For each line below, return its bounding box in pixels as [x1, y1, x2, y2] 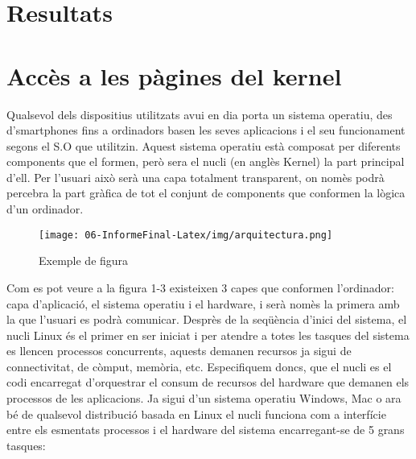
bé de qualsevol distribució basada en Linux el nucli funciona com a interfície [6, 405, 386, 422]
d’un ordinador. [6, 201, 84, 217]
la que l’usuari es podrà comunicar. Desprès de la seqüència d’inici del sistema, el [6, 311, 407, 328]
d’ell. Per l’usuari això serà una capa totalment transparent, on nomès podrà [6, 168, 385, 185]
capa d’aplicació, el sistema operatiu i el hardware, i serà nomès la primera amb [6, 295, 400, 312]
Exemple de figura [39, 252, 129, 269]
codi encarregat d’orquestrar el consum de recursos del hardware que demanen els [6, 374, 410, 391]
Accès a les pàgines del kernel [6, 59, 342, 92]
